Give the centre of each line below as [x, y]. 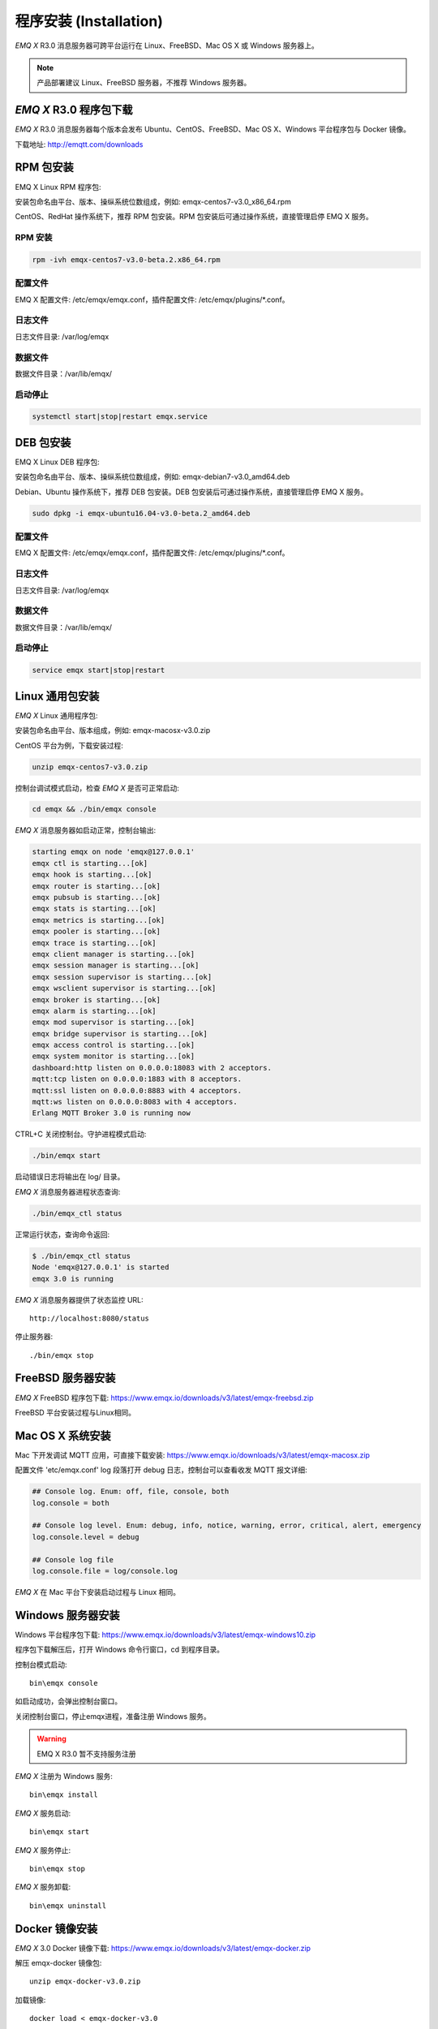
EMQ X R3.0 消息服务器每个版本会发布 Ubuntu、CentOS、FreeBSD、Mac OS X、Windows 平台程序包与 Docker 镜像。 [213, 129]
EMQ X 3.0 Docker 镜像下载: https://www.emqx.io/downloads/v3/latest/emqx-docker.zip [163, 1948]
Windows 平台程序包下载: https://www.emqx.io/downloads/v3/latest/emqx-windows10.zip [165, 1635]
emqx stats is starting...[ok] [94, 909]
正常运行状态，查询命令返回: [62, 1234]
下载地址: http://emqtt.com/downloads [79, 144]
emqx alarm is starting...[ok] [94, 1011]
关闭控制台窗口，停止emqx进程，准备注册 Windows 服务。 [113, 1716]
